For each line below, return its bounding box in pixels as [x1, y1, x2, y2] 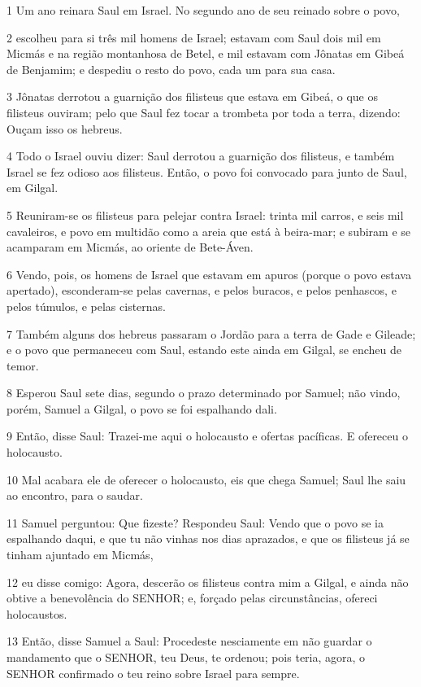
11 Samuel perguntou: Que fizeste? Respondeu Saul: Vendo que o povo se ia [7, 514, 384, 531]
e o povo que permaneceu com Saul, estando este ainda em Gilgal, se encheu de [7, 341, 402, 358]
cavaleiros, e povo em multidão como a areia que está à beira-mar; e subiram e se [7, 222, 411, 239]
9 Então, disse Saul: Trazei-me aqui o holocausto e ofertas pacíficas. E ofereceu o [7, 427, 408, 444]
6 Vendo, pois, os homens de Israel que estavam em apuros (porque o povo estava [7, 265, 411, 282]
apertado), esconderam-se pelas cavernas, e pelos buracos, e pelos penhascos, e [7, 282, 397, 299]
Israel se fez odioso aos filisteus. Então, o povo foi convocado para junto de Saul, [7, 163, 407, 180]
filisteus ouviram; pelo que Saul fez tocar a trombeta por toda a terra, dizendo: [7, 103, 401, 120]
